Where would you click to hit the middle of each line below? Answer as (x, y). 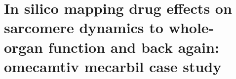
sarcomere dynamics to (84, 27)
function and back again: (134, 47)
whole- (191, 27)
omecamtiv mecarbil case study (113, 66)
